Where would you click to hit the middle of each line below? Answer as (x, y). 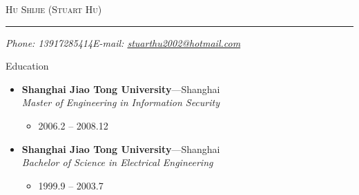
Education (27, 66)
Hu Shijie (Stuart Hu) (54, 9)
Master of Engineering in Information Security (120, 102)
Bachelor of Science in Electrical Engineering (117, 162)
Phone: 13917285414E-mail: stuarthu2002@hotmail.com (123, 42)
